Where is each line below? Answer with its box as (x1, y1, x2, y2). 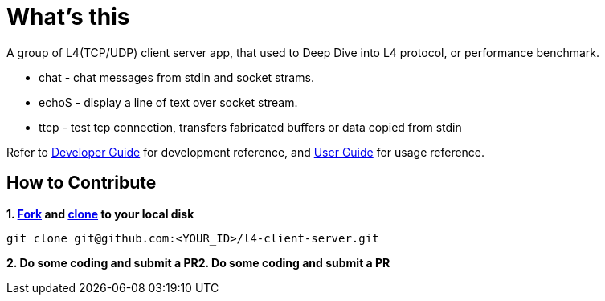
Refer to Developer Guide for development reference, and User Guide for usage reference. (6, 144, 485, 159)
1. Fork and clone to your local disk (6, 206, 194, 221)
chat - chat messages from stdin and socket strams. (39, 70, 314, 84)
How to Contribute (6, 173, 157, 193)
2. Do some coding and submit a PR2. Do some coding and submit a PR (6, 255, 390, 270)
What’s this (6, 3, 130, 31)
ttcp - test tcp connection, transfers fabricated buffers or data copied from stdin (39, 120, 462, 134)
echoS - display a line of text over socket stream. (39, 95, 298, 109)
